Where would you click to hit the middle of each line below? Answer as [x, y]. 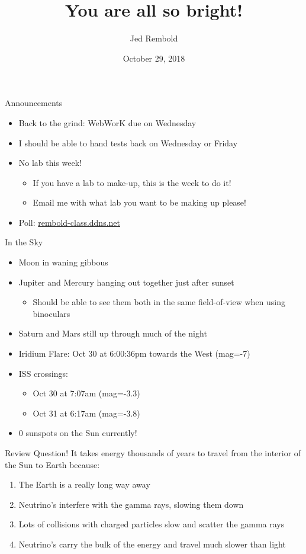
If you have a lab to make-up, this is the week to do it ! [132, 182]
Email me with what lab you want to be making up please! [139, 202]
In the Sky [24, 242]
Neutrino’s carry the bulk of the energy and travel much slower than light [152, 544]
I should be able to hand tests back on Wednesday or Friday [128, 142]
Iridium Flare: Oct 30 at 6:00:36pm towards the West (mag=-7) [134, 353]
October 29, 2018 [154, 58]
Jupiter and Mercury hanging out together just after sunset [126, 282]
